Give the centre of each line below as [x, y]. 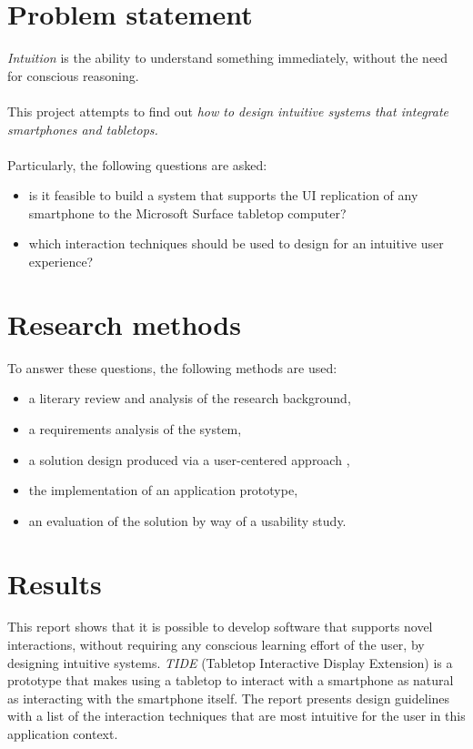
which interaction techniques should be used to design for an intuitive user [236, 243]
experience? [61, 262]
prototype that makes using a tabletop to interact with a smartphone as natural [231, 680]
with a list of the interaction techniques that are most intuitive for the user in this [236, 716]
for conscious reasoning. [73, 75]
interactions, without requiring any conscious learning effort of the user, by [216, 645]
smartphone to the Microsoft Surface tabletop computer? [187, 213]
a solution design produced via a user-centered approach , [189, 459]
